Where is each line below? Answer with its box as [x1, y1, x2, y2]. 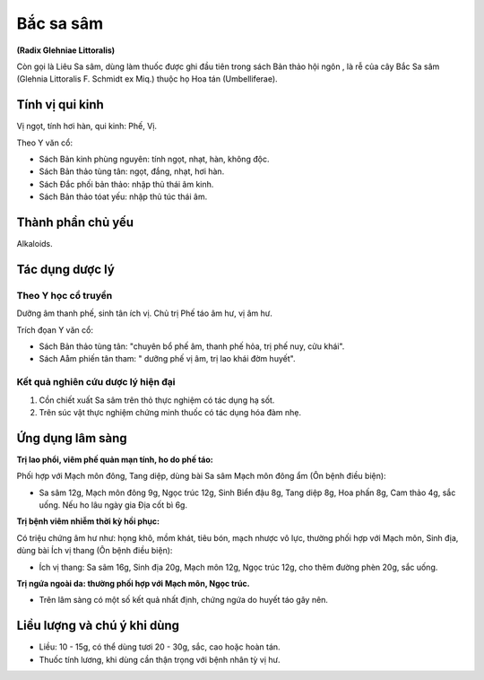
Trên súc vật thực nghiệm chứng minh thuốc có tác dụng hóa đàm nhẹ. [39, 406, 302, 417]
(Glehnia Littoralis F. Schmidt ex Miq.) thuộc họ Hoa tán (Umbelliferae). [16, 74, 278, 84]
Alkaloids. [16, 239, 53, 249]
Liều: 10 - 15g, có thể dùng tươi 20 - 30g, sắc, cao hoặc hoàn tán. [39, 641, 281, 652]
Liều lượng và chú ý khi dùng [16, 618, 179, 633]
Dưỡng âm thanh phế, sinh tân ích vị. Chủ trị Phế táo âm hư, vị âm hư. [16, 308, 272, 318]
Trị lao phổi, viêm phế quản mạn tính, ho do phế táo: [16, 454, 214, 465]
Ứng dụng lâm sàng [16, 431, 127, 446]
